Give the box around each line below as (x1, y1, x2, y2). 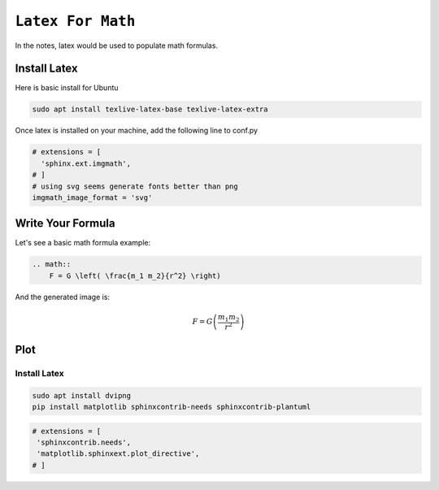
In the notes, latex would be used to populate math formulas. (15, 41, 219, 50)
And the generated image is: (15, 292, 110, 301)
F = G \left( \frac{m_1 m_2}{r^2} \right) (49, 271, 221, 280)
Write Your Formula (15, 216, 115, 231)
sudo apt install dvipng (32, 391, 132, 400)
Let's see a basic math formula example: (15, 238, 150, 248)
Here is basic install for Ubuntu (15, 83, 119, 93)
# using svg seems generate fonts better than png (32, 181, 239, 191)
